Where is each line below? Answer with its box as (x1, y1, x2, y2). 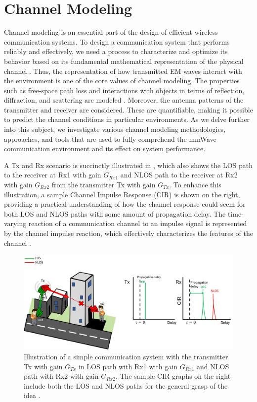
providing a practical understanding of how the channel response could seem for (4, 199, 246, 209)
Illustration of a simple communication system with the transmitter (24, 351, 228, 362)
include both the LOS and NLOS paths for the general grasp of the (24, 380, 228, 391)
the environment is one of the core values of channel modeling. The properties (4, 75, 240, 86)
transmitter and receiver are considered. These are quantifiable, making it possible (4, 104, 253, 115)
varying (4, 218, 27, 229)
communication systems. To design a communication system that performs (4, 36, 230, 47)
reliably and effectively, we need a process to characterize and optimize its (4, 46, 228, 57)
